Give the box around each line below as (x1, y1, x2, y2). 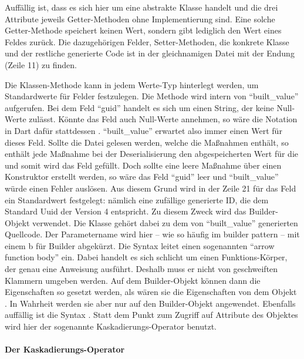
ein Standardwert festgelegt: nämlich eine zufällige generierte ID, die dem (5, 193, 269, 206)
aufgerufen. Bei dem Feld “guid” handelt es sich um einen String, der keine (5, 101, 274, 113)
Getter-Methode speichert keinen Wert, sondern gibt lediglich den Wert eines (5, 24, 282, 36)
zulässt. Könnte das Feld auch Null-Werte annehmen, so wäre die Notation (29, 113, 298, 125)
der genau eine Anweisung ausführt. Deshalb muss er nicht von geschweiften (5, 263, 278, 275)
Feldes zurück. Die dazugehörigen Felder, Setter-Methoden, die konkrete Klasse (5, 35, 289, 48)
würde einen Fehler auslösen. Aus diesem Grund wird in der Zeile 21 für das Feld (5, 182, 296, 194)
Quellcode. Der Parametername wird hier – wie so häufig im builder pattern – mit (5, 228, 300, 240)
